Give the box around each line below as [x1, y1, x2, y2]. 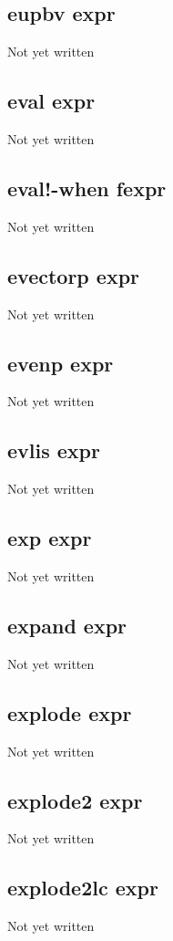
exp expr [7, 524, 92, 552]
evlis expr [7, 436, 100, 465]
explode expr [7, 698, 132, 727]
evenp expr [7, 349, 114, 377]
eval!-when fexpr [7, 173, 167, 202]
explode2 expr [7, 786, 143, 814]
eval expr [7, 87, 96, 115]
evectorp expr [7, 261, 140, 289]
